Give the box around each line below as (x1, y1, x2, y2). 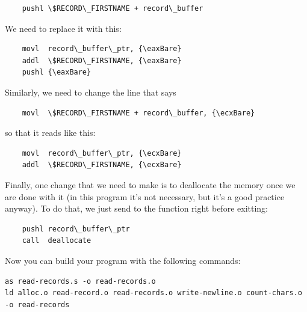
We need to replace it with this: (5, 22, 122, 34)
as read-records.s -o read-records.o (5, 277, 156, 286)
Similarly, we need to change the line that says (5, 85, 176, 98)
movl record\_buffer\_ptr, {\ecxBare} (22, 148, 182, 158)
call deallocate (22, 236, 91, 245)
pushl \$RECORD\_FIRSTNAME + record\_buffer (22, 4, 203, 13)
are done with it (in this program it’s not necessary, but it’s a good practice (5, 190, 285, 203)
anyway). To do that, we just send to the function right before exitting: (5, 202, 268, 215)
